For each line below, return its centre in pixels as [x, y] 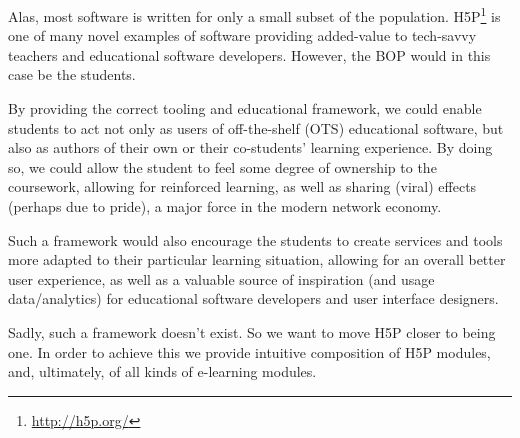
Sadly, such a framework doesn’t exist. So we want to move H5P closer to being [252, 331]
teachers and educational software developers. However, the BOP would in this [249, 54]
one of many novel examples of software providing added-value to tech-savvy [242, 35]
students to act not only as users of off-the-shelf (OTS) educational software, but [256, 127]
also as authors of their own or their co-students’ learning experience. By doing [250, 147]
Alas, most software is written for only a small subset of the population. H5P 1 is [254, 14]
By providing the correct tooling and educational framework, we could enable [245, 108]
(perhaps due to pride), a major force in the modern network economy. [225, 206]
